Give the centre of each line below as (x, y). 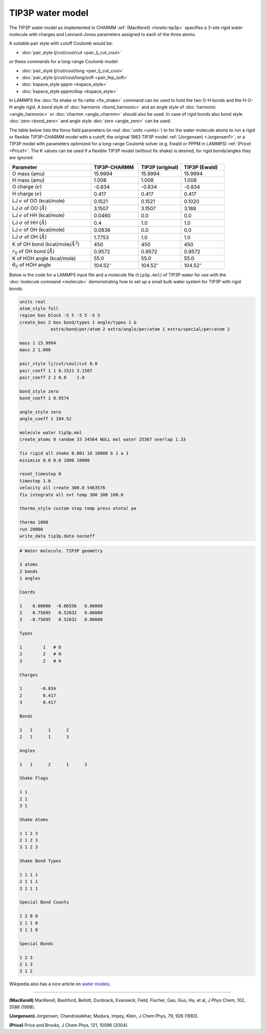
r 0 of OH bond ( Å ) (33, 252)
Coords (27, 592)
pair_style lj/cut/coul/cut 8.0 (59, 364)
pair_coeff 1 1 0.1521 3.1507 (56, 370)
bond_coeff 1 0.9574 (44, 398)
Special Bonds (36, 944)
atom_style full (39, 309)
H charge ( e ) (27, 194)
